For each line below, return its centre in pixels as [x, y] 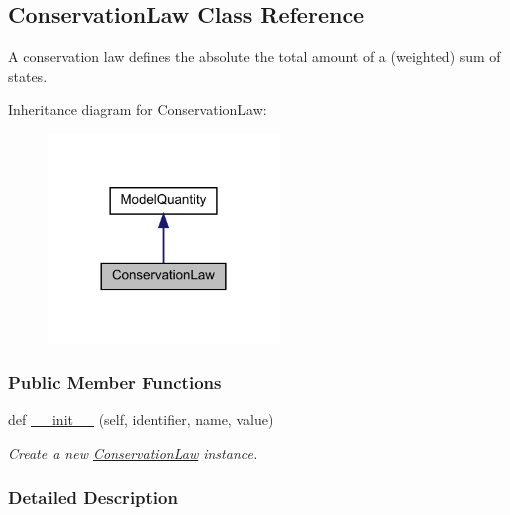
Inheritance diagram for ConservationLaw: [137, 109]
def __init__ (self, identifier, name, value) [141, 419]
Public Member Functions [115, 382]
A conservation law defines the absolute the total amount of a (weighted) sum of [254, 56]
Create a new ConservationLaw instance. [133, 452]
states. [28, 75]
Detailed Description [93, 497]
